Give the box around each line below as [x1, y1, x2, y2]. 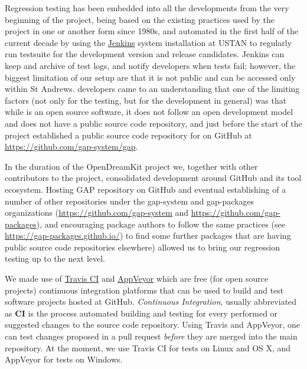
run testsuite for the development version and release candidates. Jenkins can [5, 48, 285, 60]
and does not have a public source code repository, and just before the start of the [5, 117, 302, 129]
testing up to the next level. [5, 252, 106, 265]
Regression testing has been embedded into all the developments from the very [5, 2, 289, 14]
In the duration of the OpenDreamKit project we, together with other [5, 160, 258, 172]
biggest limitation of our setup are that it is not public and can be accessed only [5, 71, 296, 83]
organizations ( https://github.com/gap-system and [5, 206, 189, 219]
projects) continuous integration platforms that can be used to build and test [5, 284, 284, 296]
